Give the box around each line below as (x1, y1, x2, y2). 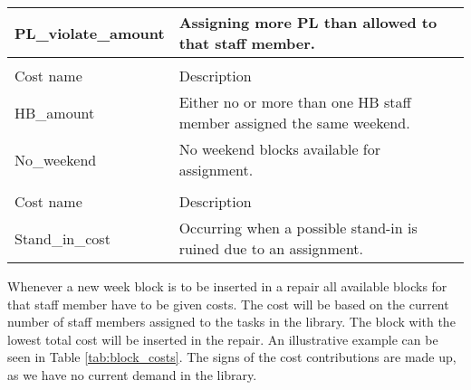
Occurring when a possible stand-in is (178, 217, 418, 238)
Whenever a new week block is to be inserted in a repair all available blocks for (7, 277, 447, 295)
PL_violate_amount (14, 22, 165, 43)
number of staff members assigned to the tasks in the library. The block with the (7, 312, 456, 331)
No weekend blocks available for (178, 138, 381, 159)
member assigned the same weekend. (178, 112, 410, 133)
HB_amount (14, 101, 95, 123)
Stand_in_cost (14, 227, 111, 249)
